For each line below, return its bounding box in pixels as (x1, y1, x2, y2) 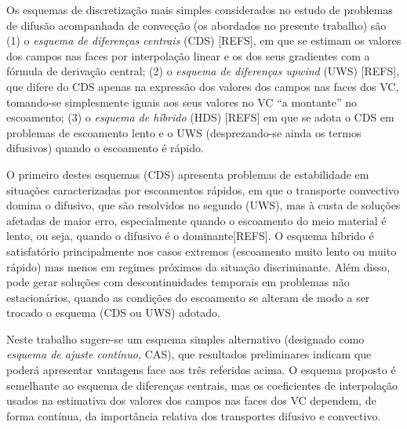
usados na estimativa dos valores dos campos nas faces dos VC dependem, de (6, 392, 376, 409)
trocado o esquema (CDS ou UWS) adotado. (6, 304, 220, 321)
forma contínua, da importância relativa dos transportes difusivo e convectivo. (6, 407, 381, 424)
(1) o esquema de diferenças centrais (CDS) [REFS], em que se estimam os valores (6, 32, 402, 49)
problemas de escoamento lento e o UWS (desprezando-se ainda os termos (6, 124, 362, 140)
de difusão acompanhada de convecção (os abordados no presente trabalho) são (6, 16, 387, 33)
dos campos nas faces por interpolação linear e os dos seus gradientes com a (6, 47, 370, 64)
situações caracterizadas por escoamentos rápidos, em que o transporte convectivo (6, 181, 399, 198)
